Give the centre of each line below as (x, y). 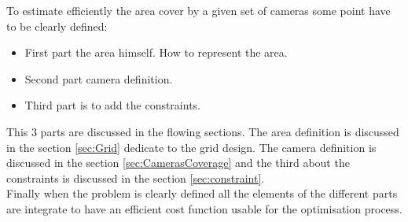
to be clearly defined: (57, 26)
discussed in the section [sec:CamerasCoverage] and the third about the (178, 163)
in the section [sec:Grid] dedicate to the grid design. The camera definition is (191, 147)
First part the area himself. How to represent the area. (156, 52)
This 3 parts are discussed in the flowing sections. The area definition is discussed (203, 131)
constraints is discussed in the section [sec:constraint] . (136, 178)
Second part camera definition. (99, 78)
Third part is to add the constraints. (112, 105)
